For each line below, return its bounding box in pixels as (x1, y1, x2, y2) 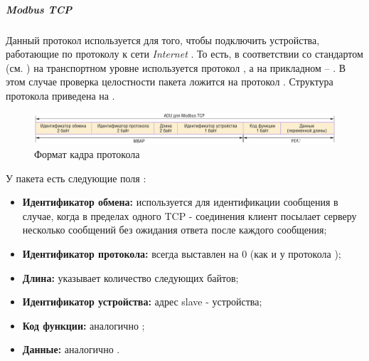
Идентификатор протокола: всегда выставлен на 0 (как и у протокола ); (22, 246, 341, 261)
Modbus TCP (6, 1, 73, 16)
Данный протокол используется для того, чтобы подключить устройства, (6, 32, 320, 47)
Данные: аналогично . (22, 342, 120, 357)
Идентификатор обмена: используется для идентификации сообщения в (22, 194, 338, 209)
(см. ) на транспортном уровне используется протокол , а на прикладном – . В (6, 60, 346, 75)
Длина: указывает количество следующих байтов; (22, 270, 239, 285)
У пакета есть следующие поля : (6, 170, 146, 185)
